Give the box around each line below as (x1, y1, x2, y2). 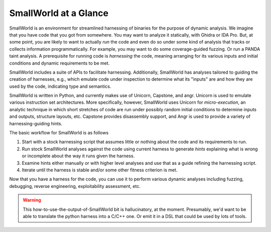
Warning (23, 197, 41, 203)
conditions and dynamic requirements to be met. (9, 60, 110, 66)
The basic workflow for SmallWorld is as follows (9, 130, 109, 136)
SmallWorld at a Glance (9, 8, 109, 19)
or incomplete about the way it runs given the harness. (22, 153, 135, 159)
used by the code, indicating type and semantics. (9, 83, 111, 89)
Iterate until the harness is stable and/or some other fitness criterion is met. (22, 167, 178, 173)
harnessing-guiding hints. (9, 120, 63, 126)
